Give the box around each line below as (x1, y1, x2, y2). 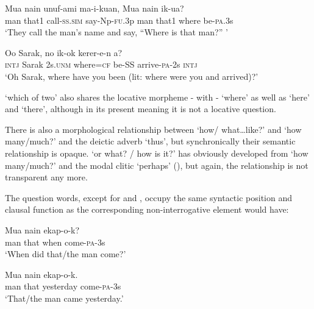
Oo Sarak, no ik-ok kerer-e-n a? (5, 46, 123, 59)
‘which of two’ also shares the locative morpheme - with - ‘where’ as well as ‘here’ (5, 90, 310, 103)
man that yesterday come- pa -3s (5, 280, 121, 293)
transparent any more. (5, 171, 88, 183)
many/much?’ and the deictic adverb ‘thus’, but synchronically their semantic (5, 135, 296, 147)
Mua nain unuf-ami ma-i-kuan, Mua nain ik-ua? (5, 2, 184, 14)
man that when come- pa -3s (5, 235, 105, 248)
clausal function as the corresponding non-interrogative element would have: (5, 203, 289, 216)
